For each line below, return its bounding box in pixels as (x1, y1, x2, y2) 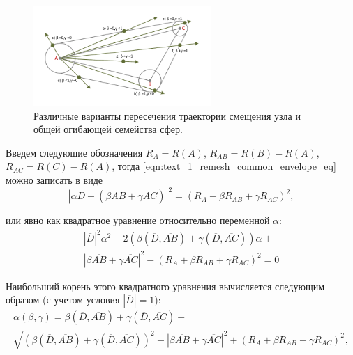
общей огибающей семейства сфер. (33, 122, 183, 136)
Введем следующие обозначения (6, 145, 143, 159)
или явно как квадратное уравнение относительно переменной (6, 213, 270, 228)
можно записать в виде (6, 173, 103, 187)
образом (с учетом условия (6, 292, 120, 307)
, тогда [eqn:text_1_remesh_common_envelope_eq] (112, 159, 336, 173)
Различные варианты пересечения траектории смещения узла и (33, 108, 301, 123)
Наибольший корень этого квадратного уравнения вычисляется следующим (6, 278, 325, 293)
